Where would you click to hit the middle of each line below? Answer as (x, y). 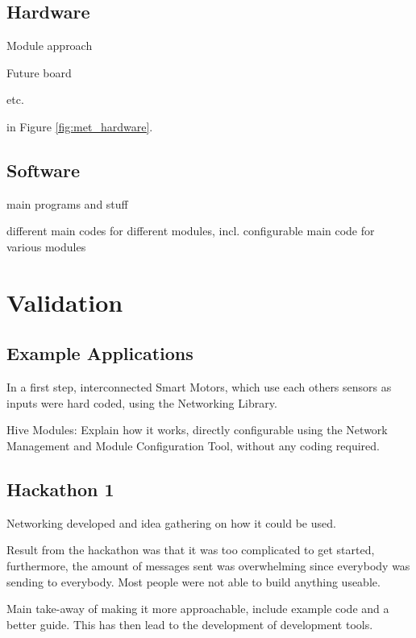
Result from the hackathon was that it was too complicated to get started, (191, 550)
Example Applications (100, 353)
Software (44, 170)
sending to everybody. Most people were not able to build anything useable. (193, 581)
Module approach (50, 46)
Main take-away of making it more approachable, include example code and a (198, 609)
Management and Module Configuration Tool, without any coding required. (193, 445)
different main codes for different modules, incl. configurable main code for (191, 231)
